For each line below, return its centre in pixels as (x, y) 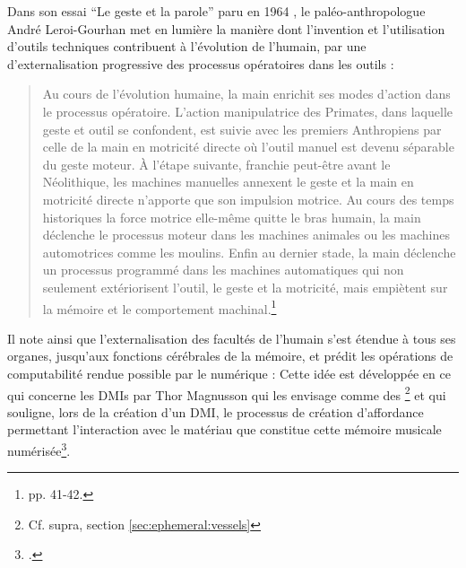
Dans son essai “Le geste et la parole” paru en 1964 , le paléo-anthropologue (216, 11)
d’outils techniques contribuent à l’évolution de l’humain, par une (187, 46)
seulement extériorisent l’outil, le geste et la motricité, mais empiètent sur (245, 287)
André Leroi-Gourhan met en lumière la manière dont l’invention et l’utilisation (226, 28)
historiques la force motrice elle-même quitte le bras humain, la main (232, 217)
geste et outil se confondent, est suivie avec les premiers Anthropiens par (242, 129)
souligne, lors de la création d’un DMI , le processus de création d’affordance (216, 411)
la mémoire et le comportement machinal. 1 (160, 307)
